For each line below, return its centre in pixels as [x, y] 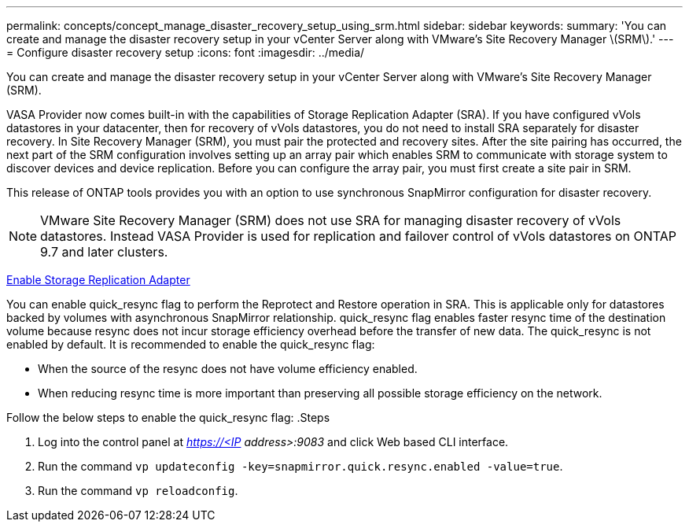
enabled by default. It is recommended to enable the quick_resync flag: [191, 344]
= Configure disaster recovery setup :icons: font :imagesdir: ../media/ [186, 52]
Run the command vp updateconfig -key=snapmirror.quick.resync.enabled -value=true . [300, 466]
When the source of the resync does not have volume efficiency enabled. [228, 369]
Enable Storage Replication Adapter [98, 280]
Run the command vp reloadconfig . [138, 491]
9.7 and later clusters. [104, 252]
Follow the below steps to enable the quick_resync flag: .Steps [168, 417]
